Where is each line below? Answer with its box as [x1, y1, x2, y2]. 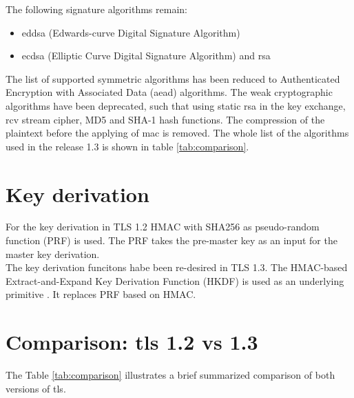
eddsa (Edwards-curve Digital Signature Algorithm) [21, 25, 240, 39]
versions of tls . [6, 381, 66, 395]
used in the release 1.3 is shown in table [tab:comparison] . [6, 139, 249, 153]
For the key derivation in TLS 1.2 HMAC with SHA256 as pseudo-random [6, 219, 320, 234]
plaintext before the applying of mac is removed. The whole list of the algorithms [6, 126, 349, 140]
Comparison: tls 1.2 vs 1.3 [6, 328, 258, 356]
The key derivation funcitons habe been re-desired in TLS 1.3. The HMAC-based [6, 260, 348, 275]
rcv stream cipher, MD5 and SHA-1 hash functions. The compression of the [6, 112, 325, 126]
